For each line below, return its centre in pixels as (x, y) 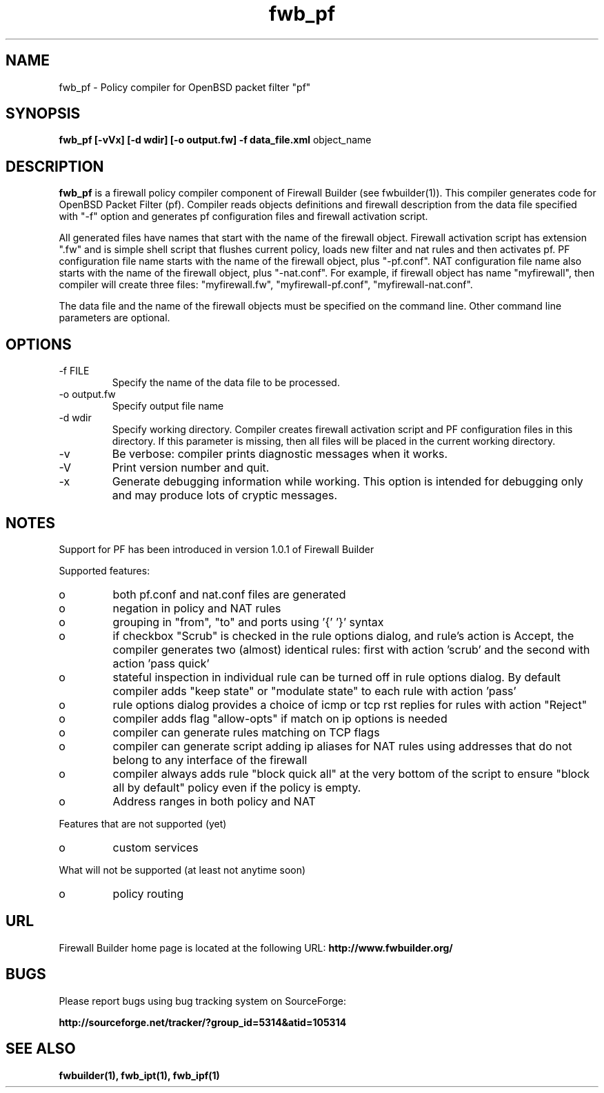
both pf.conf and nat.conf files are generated (229, 594)
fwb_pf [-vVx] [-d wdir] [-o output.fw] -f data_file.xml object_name (215, 140)
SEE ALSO (41, 1049)
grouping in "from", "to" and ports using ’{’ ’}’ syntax (248, 622)
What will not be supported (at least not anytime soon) (182, 870)
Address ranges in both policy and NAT (214, 801)
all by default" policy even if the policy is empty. (237, 787)
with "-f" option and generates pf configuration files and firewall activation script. (243, 217)
